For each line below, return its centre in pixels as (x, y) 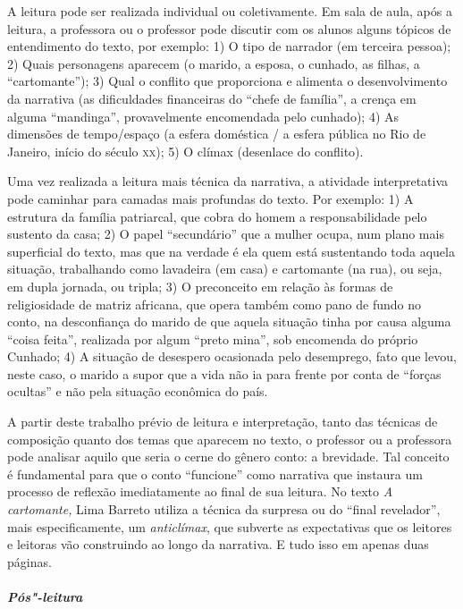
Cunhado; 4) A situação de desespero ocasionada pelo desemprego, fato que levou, (232, 356)
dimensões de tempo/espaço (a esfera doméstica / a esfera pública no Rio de (217, 134)
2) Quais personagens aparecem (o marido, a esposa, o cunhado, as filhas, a (214, 63)
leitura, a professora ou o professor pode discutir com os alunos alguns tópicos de (229, 28)
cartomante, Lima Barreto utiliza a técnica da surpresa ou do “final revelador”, (224, 509)
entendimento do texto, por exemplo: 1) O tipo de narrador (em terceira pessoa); (229, 46)
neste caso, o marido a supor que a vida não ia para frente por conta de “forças (224, 373)
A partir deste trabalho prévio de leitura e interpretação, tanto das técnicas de (223, 422)
